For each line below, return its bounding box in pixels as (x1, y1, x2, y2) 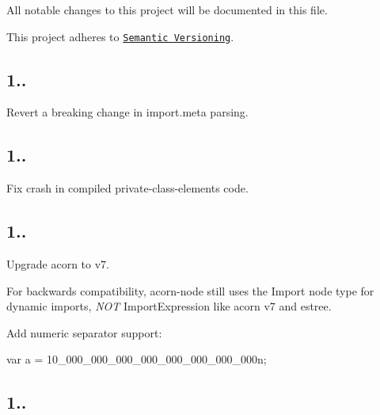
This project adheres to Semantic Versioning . (6, 28, 234, 44)
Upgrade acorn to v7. (6, 256, 109, 272)
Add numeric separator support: (6, 324, 162, 341)
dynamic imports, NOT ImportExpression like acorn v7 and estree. (6, 298, 332, 314)
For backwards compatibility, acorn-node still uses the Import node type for (6, 282, 374, 299)
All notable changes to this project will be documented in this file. (6, 2, 328, 17)
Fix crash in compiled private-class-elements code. (6, 180, 249, 196)
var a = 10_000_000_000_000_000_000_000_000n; (6, 351, 267, 367)
